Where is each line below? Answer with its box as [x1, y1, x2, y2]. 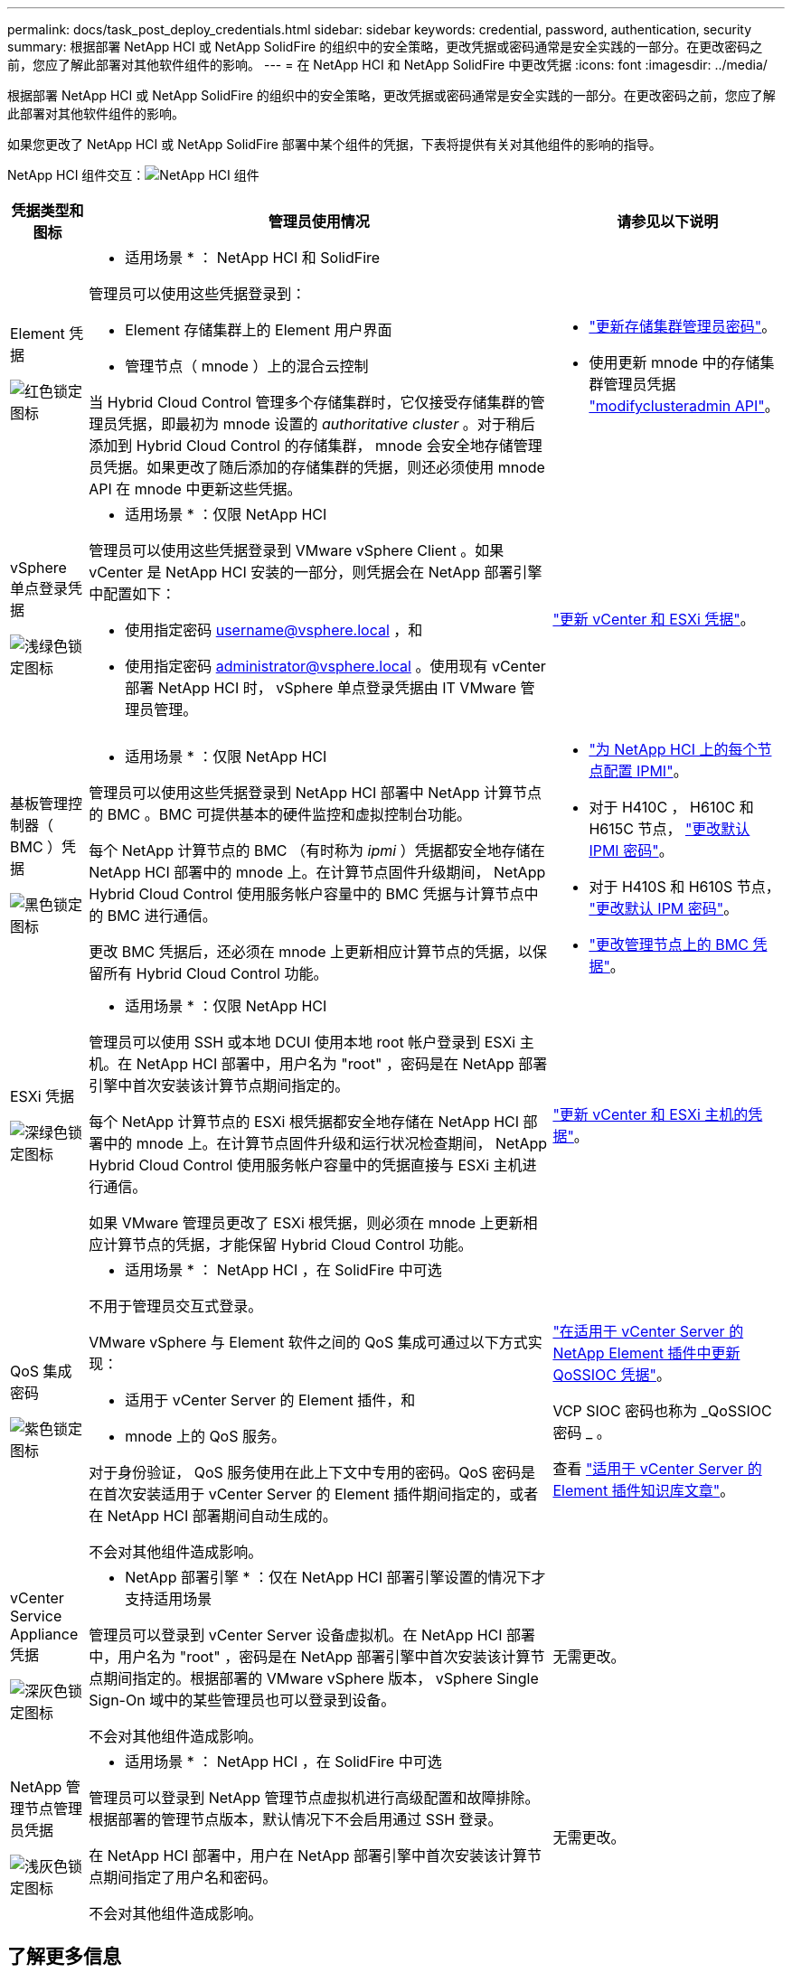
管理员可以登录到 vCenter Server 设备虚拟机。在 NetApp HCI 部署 [89, 1626, 536, 1644]
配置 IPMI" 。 [603, 762, 688, 780]
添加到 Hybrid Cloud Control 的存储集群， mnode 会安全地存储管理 [89, 437, 542, 455]
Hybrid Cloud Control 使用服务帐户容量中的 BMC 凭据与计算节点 [89, 885, 524, 903]
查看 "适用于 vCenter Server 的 [552, 1460, 762, 1478]
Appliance [10, 1625, 79, 1643]
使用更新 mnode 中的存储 [589, 353, 760, 371]
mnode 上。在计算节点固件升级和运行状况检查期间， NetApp [136, 1134, 548, 1152]
